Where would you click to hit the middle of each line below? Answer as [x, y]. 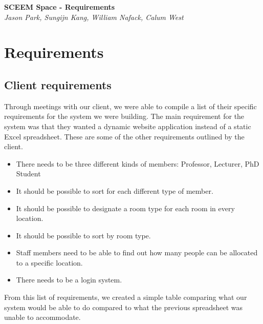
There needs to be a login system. [69, 280]
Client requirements [58, 84]
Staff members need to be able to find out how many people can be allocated [137, 252]
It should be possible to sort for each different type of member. [115, 190]
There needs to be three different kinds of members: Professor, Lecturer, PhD [138, 163]
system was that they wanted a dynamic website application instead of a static [128, 126]
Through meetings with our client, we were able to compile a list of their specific [130, 106]
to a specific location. [49, 262]
